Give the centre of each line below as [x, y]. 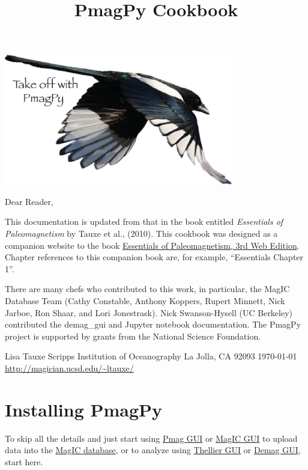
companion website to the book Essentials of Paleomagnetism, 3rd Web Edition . [152, 245]
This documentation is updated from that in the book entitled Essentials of [144, 221]
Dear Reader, [29, 201]
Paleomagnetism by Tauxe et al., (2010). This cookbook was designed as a [141, 233]
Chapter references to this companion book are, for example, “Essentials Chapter [154, 257]
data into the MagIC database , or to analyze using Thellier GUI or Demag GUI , [153, 450]
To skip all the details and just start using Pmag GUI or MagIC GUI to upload [151, 438]
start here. [24, 461]
